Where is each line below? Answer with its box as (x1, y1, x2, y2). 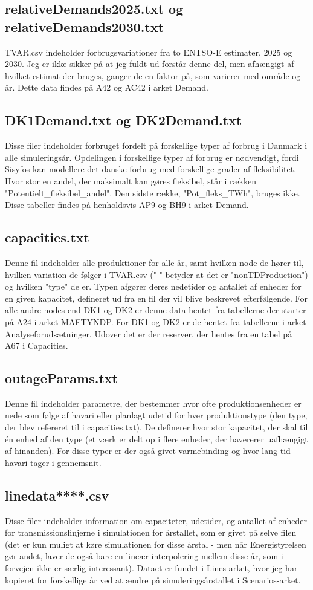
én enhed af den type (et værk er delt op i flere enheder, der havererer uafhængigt (5, 432, 308, 445)
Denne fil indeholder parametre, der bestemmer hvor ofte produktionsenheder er (5, 397, 302, 409)
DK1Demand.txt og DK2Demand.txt (5, 111, 242, 129)
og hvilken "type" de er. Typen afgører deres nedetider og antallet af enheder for (5, 280, 302, 293)
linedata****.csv (5, 485, 109, 504)
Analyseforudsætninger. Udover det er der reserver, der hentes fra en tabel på (5, 327, 292, 340)
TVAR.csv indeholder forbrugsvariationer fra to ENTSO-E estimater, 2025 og (5, 45, 292, 58)
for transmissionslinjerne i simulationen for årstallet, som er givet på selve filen (5, 526, 297, 539)
